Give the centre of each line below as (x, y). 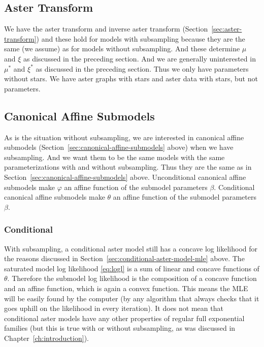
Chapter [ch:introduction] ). (46, 338)
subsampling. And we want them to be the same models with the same (114, 157)
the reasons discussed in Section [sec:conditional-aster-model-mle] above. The (124, 258)
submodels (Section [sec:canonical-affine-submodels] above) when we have (119, 147)
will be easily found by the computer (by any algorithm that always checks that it (132, 298)
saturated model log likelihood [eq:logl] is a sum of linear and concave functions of (132, 268)
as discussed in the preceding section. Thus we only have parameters (142, 68)
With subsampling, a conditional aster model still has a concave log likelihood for (131, 248)
